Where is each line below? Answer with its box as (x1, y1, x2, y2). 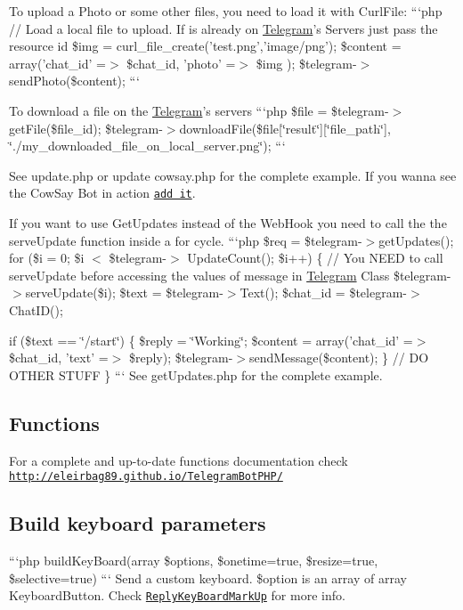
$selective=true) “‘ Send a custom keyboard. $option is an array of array (9, 568, 407, 587)
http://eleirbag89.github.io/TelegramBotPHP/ (9, 470, 283, 484)
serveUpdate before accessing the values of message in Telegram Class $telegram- (9, 265, 451, 284)
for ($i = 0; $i (9, 248, 85, 267)
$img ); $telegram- (256, 53, 357, 72)
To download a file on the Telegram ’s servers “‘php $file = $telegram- (9, 101, 389, 119)
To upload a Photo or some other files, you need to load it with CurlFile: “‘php (9, 2, 443, 20)
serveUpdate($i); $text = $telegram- (25, 283, 223, 302)
